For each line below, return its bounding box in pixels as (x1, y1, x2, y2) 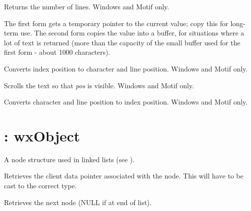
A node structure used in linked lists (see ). (4, 154, 135, 164)
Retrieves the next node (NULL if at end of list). (4, 197, 152, 207)
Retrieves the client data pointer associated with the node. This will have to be (4, 171, 244, 181)
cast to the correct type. (4, 180, 77, 191)
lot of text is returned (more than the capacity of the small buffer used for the (4, 37, 241, 47)
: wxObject (4, 125, 80, 145)
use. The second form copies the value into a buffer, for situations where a (20, 28, 245, 38)
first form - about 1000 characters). (4, 47, 110, 57)
